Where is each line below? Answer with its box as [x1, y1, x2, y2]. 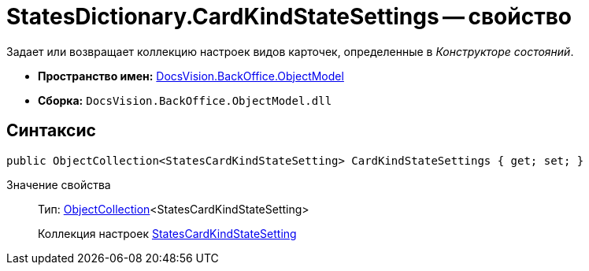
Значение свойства [6, 177, 111, 191]
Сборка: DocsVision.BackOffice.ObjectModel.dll [38, 93, 332, 107]
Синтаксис [6, 121, 96, 141]
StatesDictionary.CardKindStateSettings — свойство [6, 3, 572, 30]
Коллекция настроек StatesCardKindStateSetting [38, 226, 297, 240]
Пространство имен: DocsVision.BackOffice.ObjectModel [38, 69, 344, 83]
